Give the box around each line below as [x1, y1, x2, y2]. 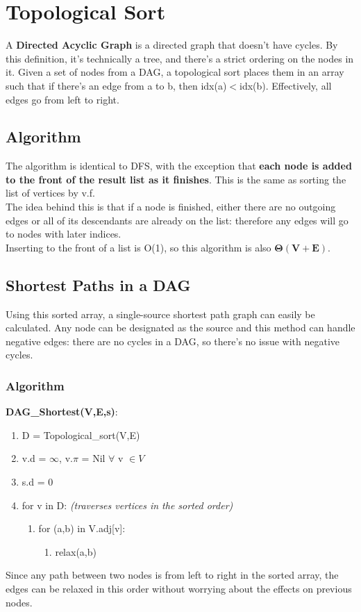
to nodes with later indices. [6, 226, 121, 241]
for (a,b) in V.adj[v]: [38, 521, 126, 536]
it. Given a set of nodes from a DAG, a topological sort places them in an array [6, 65, 344, 79]
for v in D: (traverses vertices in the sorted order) [22, 497, 233, 512]
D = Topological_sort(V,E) [22, 427, 140, 442]
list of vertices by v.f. [6, 185, 95, 200]
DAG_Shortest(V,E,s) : [6, 404, 118, 419]
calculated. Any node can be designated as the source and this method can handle [6, 320, 355, 335]
